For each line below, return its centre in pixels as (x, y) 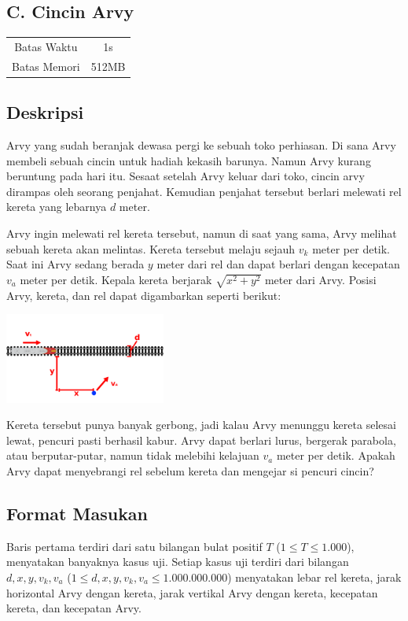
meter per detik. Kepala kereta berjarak (116, 279)
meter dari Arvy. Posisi (320, 279)
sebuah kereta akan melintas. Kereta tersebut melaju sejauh (151, 248)
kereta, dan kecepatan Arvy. (74, 608)
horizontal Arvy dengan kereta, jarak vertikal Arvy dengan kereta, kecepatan (192, 592)
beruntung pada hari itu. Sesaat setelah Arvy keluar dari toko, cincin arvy (186, 176)
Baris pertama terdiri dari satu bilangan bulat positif (134, 546)
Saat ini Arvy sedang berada (75, 264)
